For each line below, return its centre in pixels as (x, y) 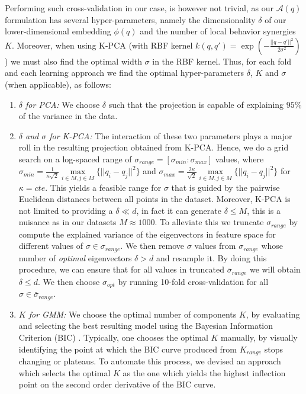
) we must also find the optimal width (73, 61)
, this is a (264, 210)
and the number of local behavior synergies (218, 31)
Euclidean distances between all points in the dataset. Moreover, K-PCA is (154, 199)
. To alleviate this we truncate (209, 222)
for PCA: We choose (63, 104)
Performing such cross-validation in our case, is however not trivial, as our (139, 8)
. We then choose (69, 281)
